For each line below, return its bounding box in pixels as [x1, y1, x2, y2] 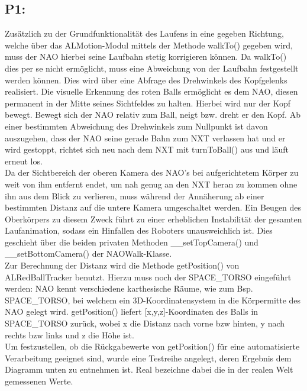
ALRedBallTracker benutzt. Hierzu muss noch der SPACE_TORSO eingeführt [5, 270, 292, 283]
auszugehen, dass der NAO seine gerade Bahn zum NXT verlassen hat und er [5, 131, 286, 144]
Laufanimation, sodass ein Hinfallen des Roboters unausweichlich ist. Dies [5, 224, 273, 237]
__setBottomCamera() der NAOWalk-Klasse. [5, 247, 172, 260]
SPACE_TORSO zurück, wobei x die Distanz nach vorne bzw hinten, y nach [5, 317, 285, 329]
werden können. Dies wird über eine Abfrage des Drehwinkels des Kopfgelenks [5, 73, 287, 86]
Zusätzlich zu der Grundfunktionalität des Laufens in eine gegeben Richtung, [5, 27, 284, 40]
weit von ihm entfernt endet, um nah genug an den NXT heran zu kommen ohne [5, 177, 298, 190]
